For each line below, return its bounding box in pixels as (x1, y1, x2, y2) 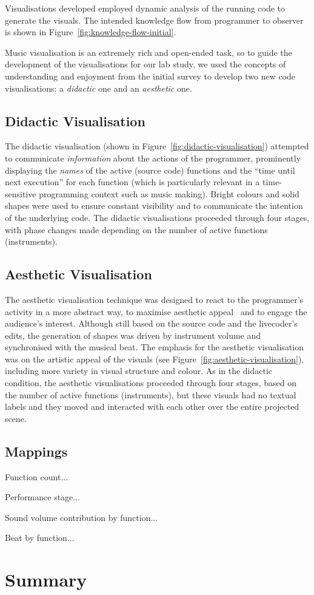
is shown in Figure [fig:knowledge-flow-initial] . (5, 25, 176, 38)
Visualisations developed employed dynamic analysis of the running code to (5, 2, 286, 14)
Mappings (5, 441, 68, 460)
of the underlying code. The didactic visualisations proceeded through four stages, (5, 211, 310, 223)
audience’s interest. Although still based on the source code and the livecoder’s (5, 317, 298, 330)
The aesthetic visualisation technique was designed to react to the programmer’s (5, 293, 304, 305)
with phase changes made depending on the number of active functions (5, 223, 268, 236)
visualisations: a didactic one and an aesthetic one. (5, 81, 192, 94)
